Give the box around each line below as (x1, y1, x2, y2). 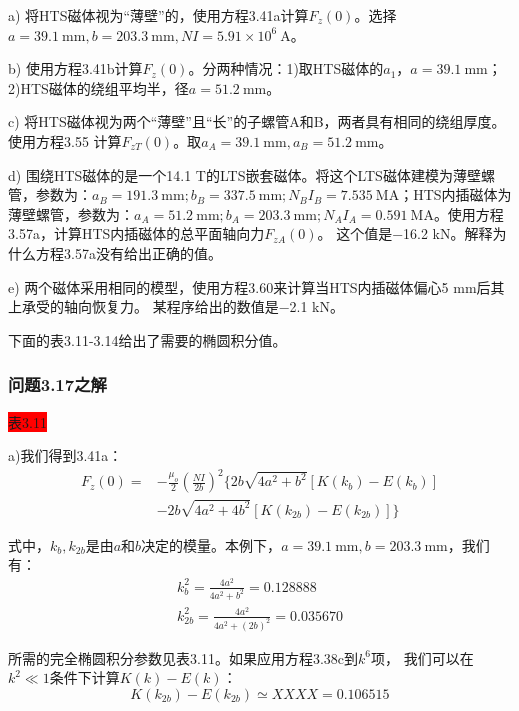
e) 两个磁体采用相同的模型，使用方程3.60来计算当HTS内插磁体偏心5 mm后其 (8, 276, 505, 297)
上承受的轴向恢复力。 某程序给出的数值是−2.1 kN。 (8, 296, 344, 317)
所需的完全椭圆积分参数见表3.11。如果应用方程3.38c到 (8, 647, 358, 668)
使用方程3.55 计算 (8, 130, 122, 151)
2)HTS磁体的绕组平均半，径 (8, 77, 189, 98)
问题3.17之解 (8, 372, 107, 397)
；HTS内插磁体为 (399, 184, 512, 205)
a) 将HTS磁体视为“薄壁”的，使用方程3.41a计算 (8, 5, 309, 25)
